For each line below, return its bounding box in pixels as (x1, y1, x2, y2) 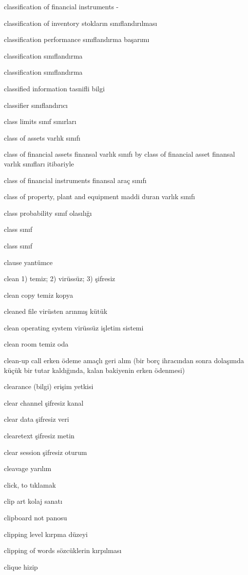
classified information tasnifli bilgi (4, 83, 105, 93)
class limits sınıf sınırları (4, 116, 76, 126)
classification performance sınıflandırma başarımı (4, 34, 150, 44)
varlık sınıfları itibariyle (4, 158, 74, 168)
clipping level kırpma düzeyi (4, 529, 88, 539)
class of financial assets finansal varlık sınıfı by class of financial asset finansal (4, 149, 235, 159)
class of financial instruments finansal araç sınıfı (4, 175, 147, 185)
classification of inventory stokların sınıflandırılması (4, 18, 157, 28)
